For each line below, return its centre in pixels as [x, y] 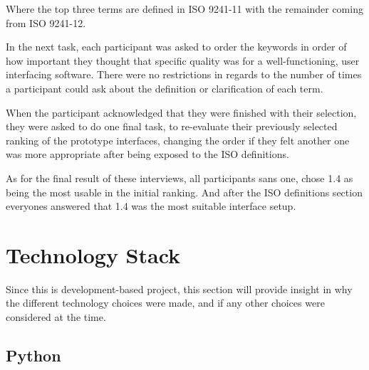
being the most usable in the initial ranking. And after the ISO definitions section [184, 192]
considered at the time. [56, 317]
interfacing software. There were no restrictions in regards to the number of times [184, 74]
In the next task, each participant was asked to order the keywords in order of [176, 47]
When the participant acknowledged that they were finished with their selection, [181, 112]
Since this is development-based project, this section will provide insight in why [179, 289]
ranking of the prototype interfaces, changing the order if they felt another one [178, 140]
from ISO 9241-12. [46, 22]
